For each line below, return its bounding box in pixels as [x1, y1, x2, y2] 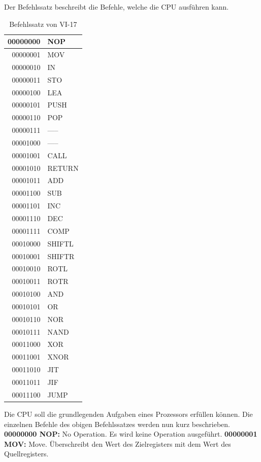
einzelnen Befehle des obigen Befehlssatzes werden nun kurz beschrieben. [4, 418, 230, 429]
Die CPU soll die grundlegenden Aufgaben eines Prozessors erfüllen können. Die [4, 408, 253, 419]
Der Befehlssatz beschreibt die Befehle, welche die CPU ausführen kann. [4, 2, 229, 12]
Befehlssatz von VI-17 [9, 18, 77, 29]
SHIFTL [47, 238, 74, 248]
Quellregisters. [4, 448, 49, 459]
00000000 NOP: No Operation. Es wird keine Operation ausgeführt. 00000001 [4, 429, 257, 439]
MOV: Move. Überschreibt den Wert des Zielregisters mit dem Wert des [4, 438, 231, 449]
